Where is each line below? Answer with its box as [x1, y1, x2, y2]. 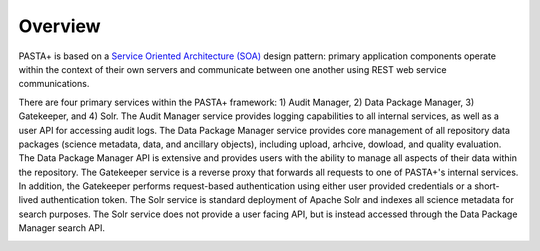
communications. [18, 78, 90, 90]
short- [473, 180, 500, 192]
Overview [18, 15, 101, 37]
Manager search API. [18, 222, 105, 234]
